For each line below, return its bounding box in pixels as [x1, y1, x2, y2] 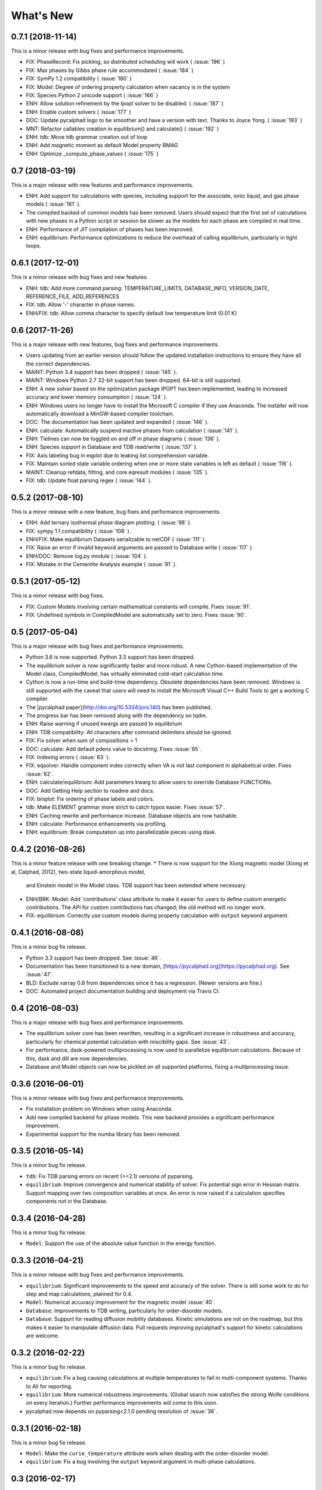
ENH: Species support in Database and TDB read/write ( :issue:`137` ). [26, 443, 198, 451]
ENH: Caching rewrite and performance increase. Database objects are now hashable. [26, 812, 238, 819]
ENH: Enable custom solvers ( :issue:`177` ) [26, 108, 131, 116]
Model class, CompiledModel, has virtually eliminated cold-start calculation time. [26, 670, 225, 678]
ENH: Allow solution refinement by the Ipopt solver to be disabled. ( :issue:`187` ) [26, 100, 224, 107]
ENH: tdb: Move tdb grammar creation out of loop [26, 133, 148, 140]
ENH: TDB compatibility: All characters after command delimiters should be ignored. [26, 728, 233, 735]
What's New [11, 9, 74, 22]
